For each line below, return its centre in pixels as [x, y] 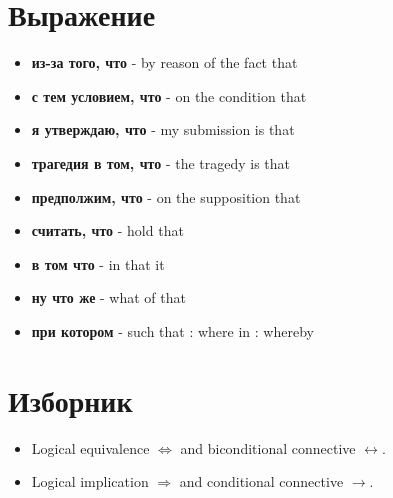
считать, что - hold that [107, 230]
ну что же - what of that [108, 297]
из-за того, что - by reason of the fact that [164, 62]
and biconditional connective [268, 447]
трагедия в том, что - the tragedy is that [161, 162]
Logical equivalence [90, 447]
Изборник [70, 399]
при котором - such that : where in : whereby [172, 330]
